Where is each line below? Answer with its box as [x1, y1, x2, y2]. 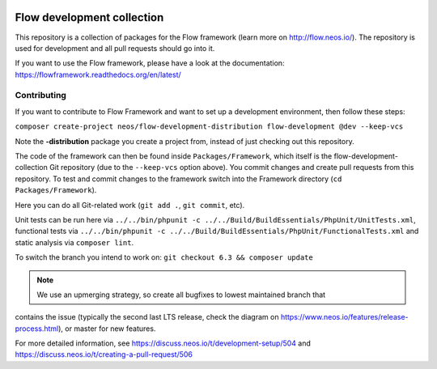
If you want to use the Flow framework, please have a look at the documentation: [15, 58, 285, 68]
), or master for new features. [57, 324, 156, 333]
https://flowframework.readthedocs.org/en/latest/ [15, 70, 181, 79]
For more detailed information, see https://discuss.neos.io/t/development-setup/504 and [15, 338, 312, 348]
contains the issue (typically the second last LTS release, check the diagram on [15, 312, 279, 322]
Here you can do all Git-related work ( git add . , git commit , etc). [15, 200, 245, 210]
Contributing [15, 90, 66, 101]
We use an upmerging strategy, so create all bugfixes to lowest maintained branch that [36, 290, 326, 299]
